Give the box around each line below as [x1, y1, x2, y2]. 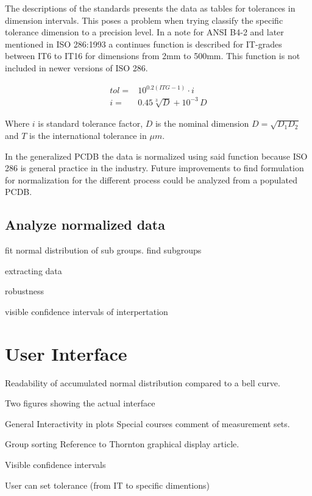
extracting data [5, 264, 62, 277]
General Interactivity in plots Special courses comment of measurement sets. [5, 417, 290, 430]
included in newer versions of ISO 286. [5, 61, 148, 74]
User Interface [5, 341, 127, 366]
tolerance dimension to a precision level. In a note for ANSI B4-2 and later [5, 26, 284, 38]
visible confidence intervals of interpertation [5, 305, 168, 317]
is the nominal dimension [155, 117, 249, 130]
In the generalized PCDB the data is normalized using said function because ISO [5, 149, 308, 162]
